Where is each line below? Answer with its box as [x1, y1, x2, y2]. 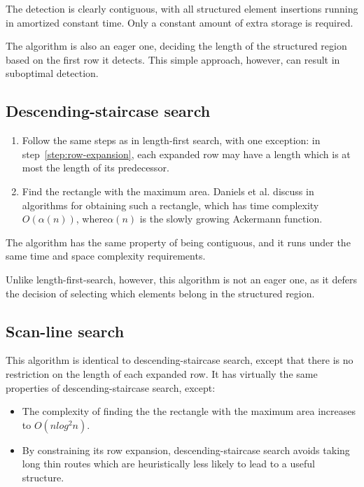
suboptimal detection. [6, 66, 99, 80]
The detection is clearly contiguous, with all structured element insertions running [6, 1, 358, 15]
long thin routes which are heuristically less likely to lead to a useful [22, 456, 315, 471]
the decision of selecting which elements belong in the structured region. [6, 285, 315, 300]
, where [76, 211, 108, 226]
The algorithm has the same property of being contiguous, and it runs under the [6, 234, 351, 249]
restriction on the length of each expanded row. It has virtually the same [6, 366, 318, 381]
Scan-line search [6, 320, 125, 341]
